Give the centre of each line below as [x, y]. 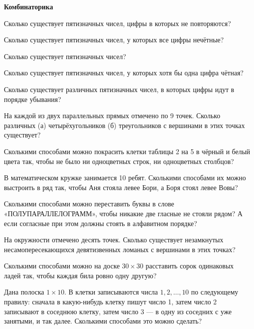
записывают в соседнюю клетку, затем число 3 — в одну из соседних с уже [118, 311]
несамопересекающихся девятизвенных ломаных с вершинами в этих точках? [120, 249]
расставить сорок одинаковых [190, 266]
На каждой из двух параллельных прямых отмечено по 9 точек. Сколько [112, 115]
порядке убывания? [33, 99]
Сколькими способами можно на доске [62, 266]
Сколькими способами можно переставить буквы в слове [89, 204]
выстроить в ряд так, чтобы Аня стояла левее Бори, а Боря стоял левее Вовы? [121, 187]
